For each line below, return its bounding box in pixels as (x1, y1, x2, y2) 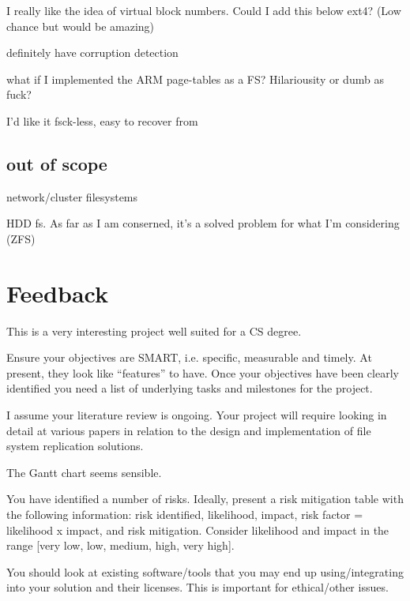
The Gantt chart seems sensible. (6, 464, 162, 480)
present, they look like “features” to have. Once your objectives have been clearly (6, 364, 399, 381)
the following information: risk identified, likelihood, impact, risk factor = (6, 506, 363, 523)
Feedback (6, 276, 108, 309)
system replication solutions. (6, 438, 144, 454)
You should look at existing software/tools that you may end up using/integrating (6, 563, 404, 580)
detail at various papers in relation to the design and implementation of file (6, 422, 371, 438)
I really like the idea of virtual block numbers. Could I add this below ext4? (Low (6, 2, 401, 18)
